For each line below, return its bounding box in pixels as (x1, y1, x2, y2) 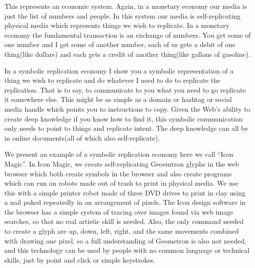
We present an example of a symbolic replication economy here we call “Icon (4, 149, 234, 159)
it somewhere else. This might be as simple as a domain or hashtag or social (4, 94, 232, 104)
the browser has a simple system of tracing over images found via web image (4, 206, 234, 217)
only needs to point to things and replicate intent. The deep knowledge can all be (4, 123, 248, 133)
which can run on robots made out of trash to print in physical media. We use (4, 178, 238, 188)
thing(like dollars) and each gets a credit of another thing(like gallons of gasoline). (4, 49, 251, 59)
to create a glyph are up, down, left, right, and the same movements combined (4, 226, 239, 236)
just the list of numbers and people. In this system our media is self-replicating (4, 10, 241, 21)
